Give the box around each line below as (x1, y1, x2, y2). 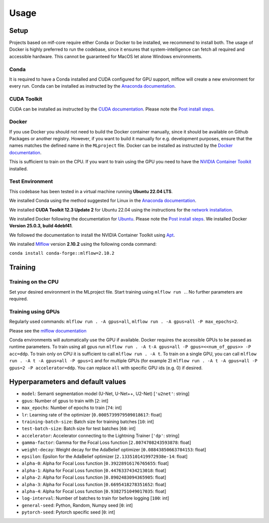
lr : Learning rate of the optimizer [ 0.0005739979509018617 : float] (21, 412, 162, 418)
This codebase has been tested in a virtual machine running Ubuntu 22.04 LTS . (9, 188, 173, 194)
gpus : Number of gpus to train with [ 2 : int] (21, 398, 109, 404)
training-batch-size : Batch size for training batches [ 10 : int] (21, 418, 154, 424)
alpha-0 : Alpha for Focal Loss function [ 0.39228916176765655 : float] (21, 460, 169, 466)
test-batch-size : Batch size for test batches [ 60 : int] (21, 425, 136, 431)
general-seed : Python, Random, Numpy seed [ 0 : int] (21, 502, 133, 508)
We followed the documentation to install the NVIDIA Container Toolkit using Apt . (9, 232, 175, 238)
